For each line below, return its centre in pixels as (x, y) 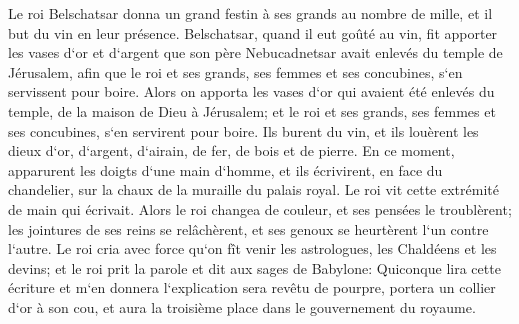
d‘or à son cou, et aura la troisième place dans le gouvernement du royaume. (242, 306)
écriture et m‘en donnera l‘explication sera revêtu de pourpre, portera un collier (252, 287)
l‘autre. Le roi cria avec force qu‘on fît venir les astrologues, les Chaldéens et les (252, 248)
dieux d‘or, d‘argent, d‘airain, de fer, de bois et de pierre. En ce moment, (231, 150)
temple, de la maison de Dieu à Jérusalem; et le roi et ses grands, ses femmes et (252, 110)
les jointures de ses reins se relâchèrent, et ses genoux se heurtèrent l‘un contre (248, 228)
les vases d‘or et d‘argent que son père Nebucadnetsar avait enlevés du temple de (255, 52)
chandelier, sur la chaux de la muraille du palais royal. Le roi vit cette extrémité (253, 189)
